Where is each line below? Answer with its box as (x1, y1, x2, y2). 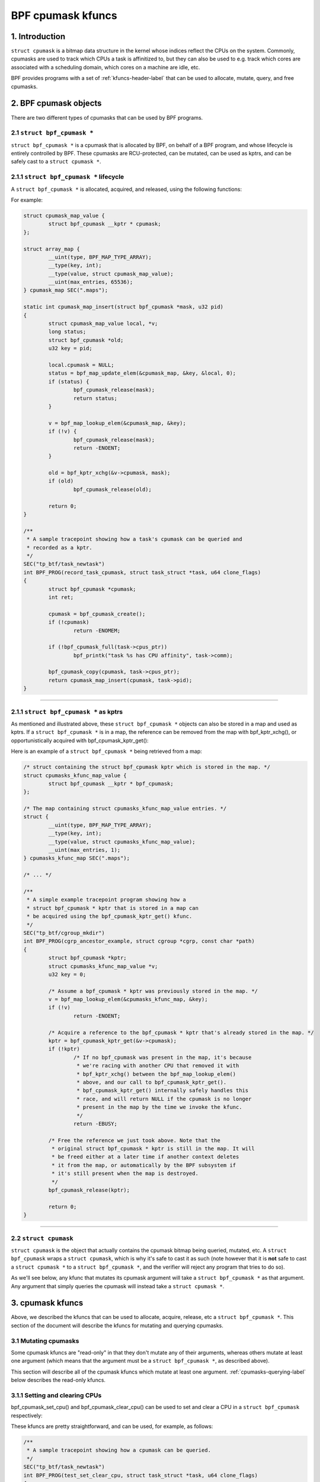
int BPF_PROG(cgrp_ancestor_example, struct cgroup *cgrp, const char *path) (23, 938, 255, 945)
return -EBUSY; (73, 1120, 118, 1127)
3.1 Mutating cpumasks (11, 1337, 79, 1345)
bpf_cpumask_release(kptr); (48, 1187, 130, 1194)
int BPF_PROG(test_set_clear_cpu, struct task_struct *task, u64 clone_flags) (23, 1472, 258, 1478)
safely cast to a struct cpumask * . (11, 158, 101, 165)
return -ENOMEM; (73, 627, 121, 634)
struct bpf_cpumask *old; (48, 337, 124, 343)
